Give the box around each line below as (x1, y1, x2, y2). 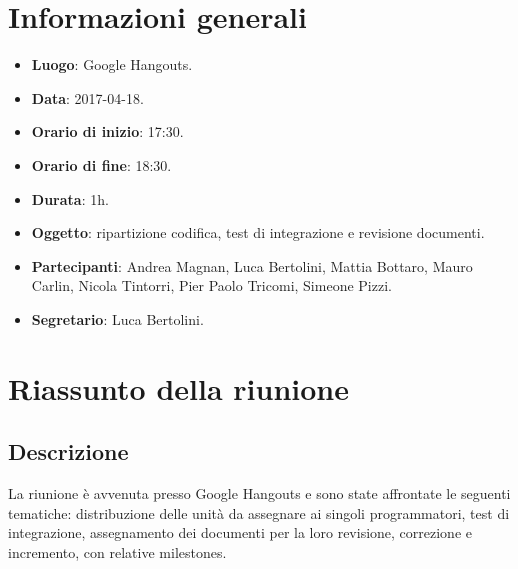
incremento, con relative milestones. (8, 541, 227, 562)
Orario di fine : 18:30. (31, 154, 172, 175)
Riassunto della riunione (8, 367, 349, 408)
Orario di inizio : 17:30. (31, 121, 184, 142)
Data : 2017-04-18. (31, 87, 144, 108)
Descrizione (8, 436, 129, 467)
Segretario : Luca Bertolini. (31, 308, 204, 329)
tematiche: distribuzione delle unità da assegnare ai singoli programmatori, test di (8, 502, 510, 523)
